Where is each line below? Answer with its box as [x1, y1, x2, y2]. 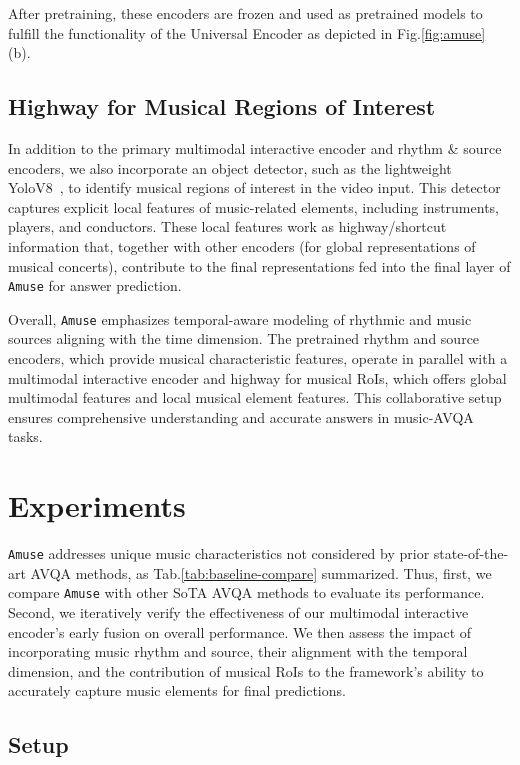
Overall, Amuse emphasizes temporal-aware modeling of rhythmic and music [8, 308, 472, 329]
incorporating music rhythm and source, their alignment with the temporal [8, 641, 468, 662]
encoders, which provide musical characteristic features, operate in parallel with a [8, 348, 508, 369]
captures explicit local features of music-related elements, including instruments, [8, 196, 499, 217]
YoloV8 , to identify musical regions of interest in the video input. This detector [8, 177, 501, 198]
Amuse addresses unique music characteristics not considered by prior [8, 543, 430, 564]
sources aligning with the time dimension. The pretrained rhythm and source [8, 328, 480, 349]
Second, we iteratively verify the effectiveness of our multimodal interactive [8, 602, 469, 623]
